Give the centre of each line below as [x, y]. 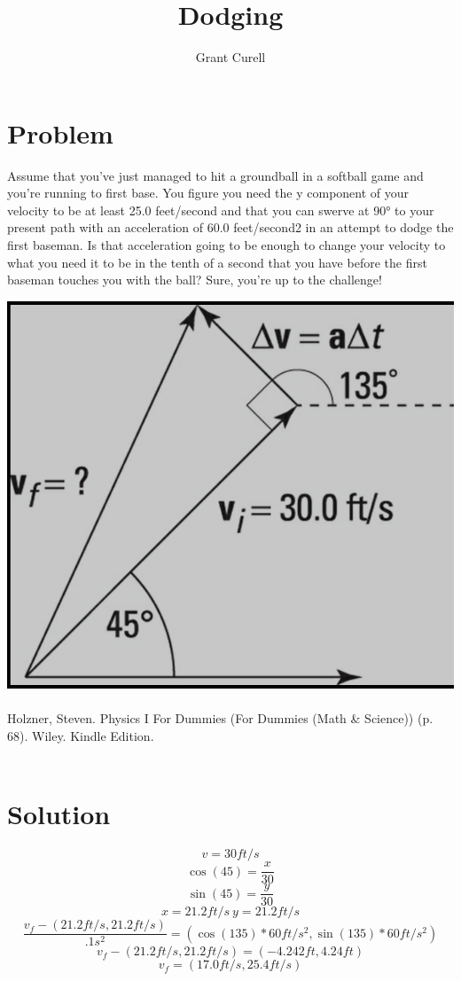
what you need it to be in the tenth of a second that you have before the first [217, 262]
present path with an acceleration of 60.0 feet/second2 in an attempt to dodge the [230, 227]
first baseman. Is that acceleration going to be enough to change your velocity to [227, 245]
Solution [59, 814]
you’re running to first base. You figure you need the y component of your [208, 193]
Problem [60, 132]
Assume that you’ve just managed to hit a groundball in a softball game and [215, 175]
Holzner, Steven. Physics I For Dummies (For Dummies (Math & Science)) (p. [220, 718]
